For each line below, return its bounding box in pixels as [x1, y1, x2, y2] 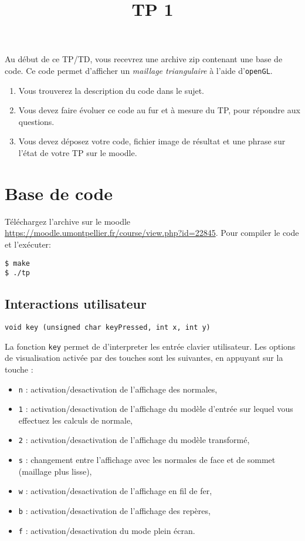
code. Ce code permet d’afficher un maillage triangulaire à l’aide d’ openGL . [5, 64, 273, 76]
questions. [18, 115, 55, 127]
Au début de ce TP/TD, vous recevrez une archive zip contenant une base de [5, 53, 283, 65]
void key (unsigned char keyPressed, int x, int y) [5, 323, 211, 332]
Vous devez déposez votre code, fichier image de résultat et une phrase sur [18, 135, 286, 147]
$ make [5, 259, 30, 268]
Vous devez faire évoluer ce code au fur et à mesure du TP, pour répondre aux [18, 104, 300, 116]
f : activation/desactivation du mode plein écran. [18, 524, 195, 536]
